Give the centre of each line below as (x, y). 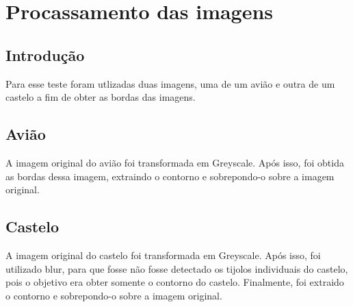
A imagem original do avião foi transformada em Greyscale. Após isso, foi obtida (175, 162)
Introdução (45, 54)
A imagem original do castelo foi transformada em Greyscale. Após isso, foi (163, 255)
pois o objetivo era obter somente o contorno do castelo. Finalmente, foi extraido (175, 282)
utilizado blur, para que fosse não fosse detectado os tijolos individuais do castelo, (177, 268)
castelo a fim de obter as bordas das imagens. (101, 97)
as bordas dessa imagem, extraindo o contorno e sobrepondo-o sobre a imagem (170, 176)
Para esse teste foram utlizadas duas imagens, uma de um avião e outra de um (170, 83)
